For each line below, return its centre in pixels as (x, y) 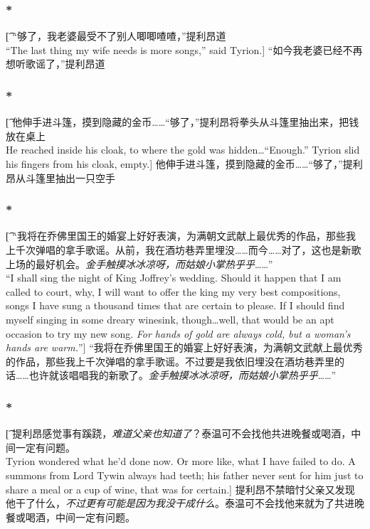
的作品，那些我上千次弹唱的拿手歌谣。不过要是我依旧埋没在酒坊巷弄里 (170, 361)
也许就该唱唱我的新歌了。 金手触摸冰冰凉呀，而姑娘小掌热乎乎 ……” (183, 375)
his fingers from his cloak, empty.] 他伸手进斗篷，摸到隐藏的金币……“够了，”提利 (184, 164)
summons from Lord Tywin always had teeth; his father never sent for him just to (185, 475)
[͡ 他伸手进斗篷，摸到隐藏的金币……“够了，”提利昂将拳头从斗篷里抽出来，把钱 (183, 122)
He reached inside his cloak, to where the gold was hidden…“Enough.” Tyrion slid (183, 150)
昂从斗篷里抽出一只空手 (60, 177)
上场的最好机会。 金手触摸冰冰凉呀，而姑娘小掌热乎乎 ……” (139, 263)
